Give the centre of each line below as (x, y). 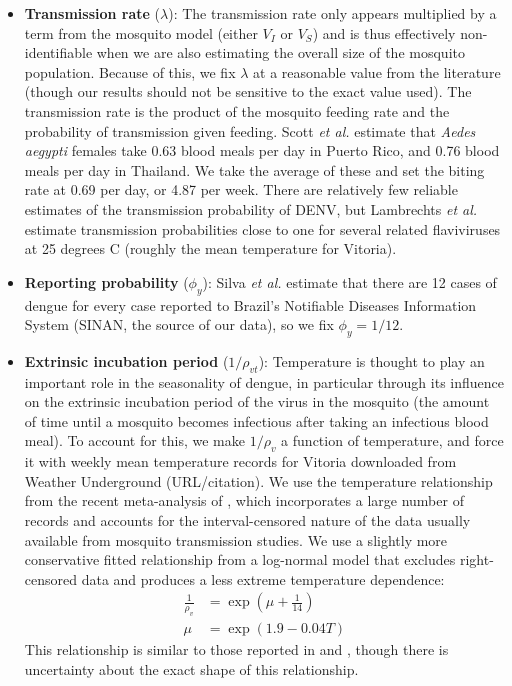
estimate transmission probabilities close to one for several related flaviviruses (262, 228)
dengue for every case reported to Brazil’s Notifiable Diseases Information (250, 304)
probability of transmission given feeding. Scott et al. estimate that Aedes (250, 130)
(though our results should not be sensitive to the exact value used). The (248, 91)
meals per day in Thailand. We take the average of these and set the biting (254, 169)
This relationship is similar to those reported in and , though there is (236, 649)
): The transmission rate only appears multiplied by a (332, 13)
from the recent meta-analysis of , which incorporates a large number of (244, 500)
